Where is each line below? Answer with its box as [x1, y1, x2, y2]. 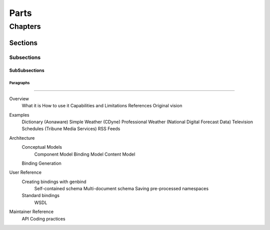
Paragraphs [9, 80, 30, 86]
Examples [9, 112, 29, 118]
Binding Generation [21, 160, 62, 166]
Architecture [9, 135, 35, 141]
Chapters [9, 22, 41, 31]
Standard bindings [21, 193, 60, 199]
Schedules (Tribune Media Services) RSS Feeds [21, 126, 120, 132]
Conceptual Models [21, 144, 62, 150]
